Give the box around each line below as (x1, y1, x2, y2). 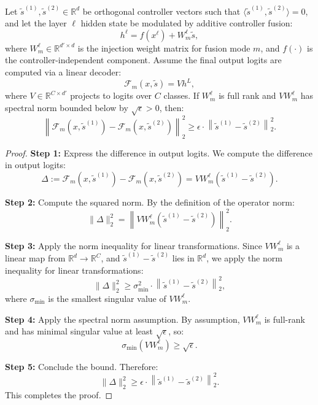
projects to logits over (70, 89, 152, 102)
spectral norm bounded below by (5, 101, 128, 114)
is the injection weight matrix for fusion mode (77, 41, 250, 54)
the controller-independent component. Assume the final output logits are (5, 53, 282, 66)
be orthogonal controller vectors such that (82, 4, 241, 17)
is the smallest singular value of (48, 291, 166, 304)
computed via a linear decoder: (5, 66, 122, 79)
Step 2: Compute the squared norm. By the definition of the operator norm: (5, 195, 295, 208)
